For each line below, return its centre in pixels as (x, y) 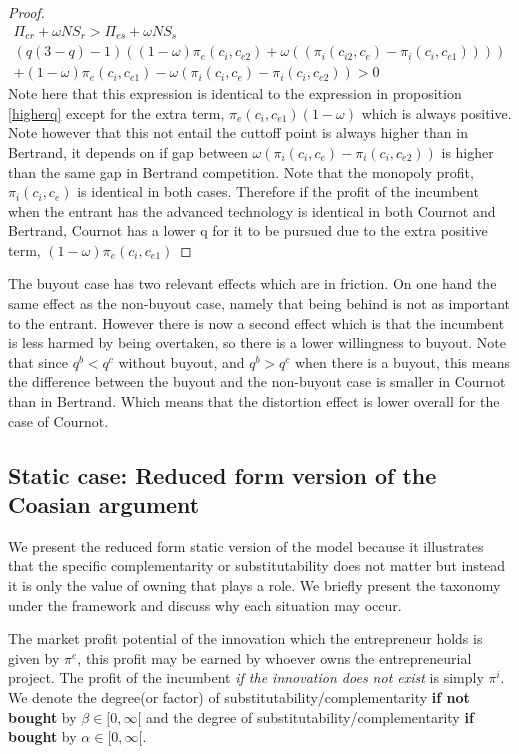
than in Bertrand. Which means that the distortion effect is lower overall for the (254, 401)
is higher (467, 151)
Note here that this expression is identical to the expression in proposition (235, 93)
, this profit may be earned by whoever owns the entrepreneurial (274, 657)
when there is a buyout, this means (402, 361)
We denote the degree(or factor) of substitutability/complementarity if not (239, 696)
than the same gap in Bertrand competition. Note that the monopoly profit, (241, 171)
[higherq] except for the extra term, (116, 112)
